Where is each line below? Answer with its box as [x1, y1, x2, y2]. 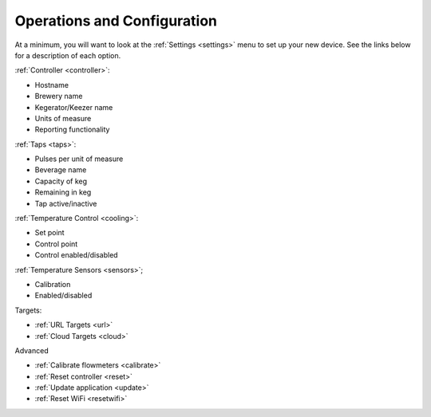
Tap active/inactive [34, 199, 97, 208]
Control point [34, 239, 78, 249]
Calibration [34, 279, 71, 289]
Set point [34, 228, 65, 238]
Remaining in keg [34, 187, 92, 197]
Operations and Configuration [14, 12, 218, 30]
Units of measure [34, 113, 92, 123]
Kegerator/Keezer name [34, 102, 113, 112]
